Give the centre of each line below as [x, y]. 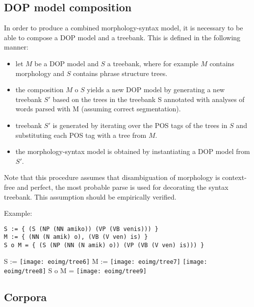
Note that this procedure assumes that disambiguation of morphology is [112, 177]
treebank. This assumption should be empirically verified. [90, 196]
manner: [16, 47]
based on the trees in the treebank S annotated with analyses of [149, 99]
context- [234, 177]
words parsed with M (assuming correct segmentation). [98, 109]
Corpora [25, 297]
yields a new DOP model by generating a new [156, 90]
